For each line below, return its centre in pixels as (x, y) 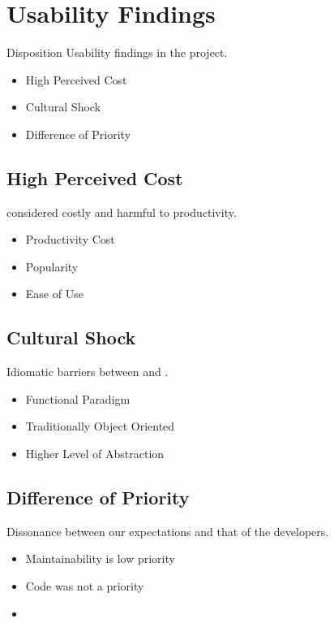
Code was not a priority (85, 586)
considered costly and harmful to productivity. (122, 212)
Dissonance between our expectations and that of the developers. (168, 531)
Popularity (52, 266)
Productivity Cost (70, 239)
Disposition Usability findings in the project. (117, 52)
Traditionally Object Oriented (100, 426)
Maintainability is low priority (100, 558)
